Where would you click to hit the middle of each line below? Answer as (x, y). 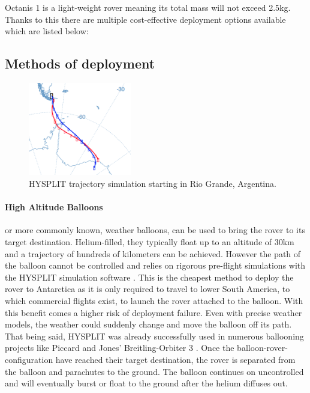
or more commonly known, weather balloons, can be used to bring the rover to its (155, 230)
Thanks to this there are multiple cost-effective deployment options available (145, 19)
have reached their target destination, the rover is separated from (175, 359)
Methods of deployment (80, 63)
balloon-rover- (262, 348)
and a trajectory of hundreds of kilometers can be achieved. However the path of (153, 253)
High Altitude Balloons (54, 207)
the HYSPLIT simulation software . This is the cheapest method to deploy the (149, 277)
